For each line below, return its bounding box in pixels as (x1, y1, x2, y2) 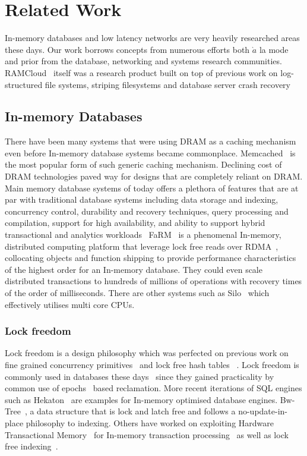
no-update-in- (238, 405, 288, 417)
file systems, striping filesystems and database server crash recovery (45, 78, 290, 90)
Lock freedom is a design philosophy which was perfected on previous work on (5, 347, 289, 359)
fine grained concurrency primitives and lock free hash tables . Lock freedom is (5, 358, 299, 371)
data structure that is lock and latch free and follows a (37, 405, 236, 417)
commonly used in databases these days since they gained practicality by (5, 370, 274, 382)
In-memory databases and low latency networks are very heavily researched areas (5, 32, 300, 44)
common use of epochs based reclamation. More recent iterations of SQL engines (5, 382, 302, 394)
